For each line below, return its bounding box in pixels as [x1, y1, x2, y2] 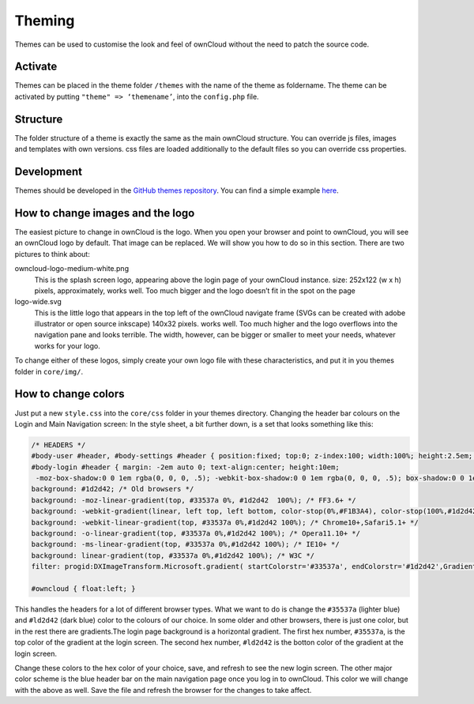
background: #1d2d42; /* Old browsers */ [31, 484, 194, 494]
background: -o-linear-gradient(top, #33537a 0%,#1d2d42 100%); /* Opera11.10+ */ [31, 529, 361, 538]
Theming [14, 12, 75, 29]
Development [14, 164, 83, 178]
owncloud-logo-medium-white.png [14, 264, 130, 273]
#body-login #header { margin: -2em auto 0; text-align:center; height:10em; [31, 462, 340, 472]
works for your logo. [34, 341, 100, 351]
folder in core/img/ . [14, 367, 84, 376]
